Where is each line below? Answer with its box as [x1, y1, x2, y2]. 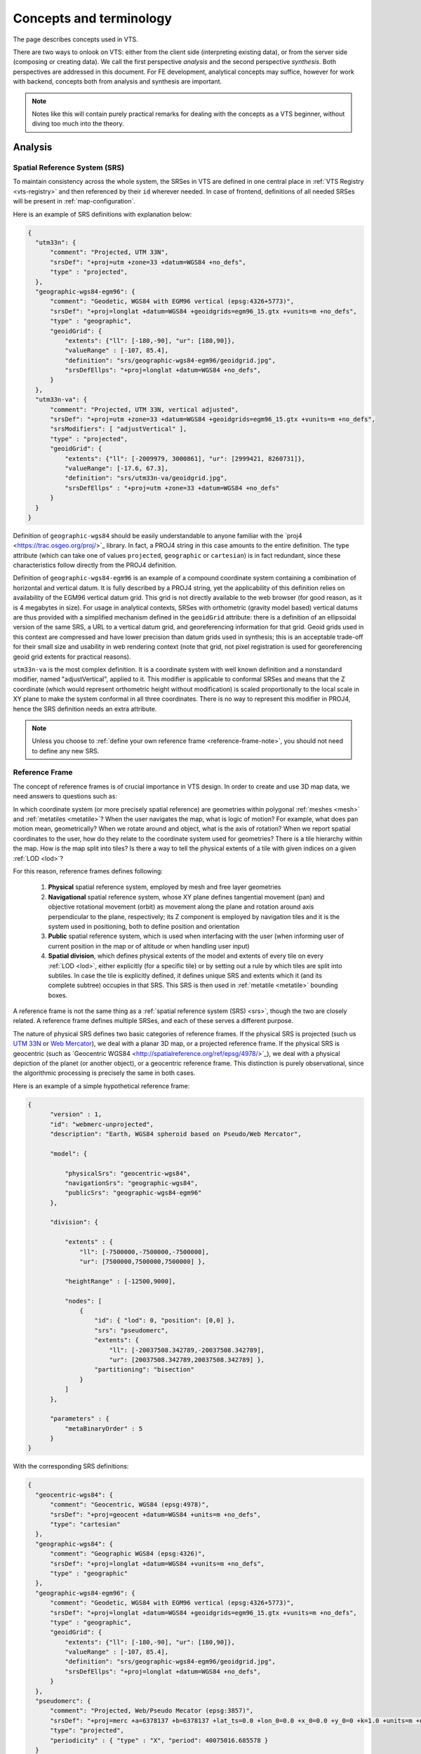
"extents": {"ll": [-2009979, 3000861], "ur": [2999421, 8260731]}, [64, 455, 305, 462]
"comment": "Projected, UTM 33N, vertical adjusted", [50, 406, 239, 413]
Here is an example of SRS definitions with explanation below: [13, 210, 192, 218]
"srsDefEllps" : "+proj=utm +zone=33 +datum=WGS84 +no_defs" [64, 484, 280, 492]
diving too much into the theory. [32, 119, 124, 128]
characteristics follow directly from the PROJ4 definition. [13, 561, 177, 570]
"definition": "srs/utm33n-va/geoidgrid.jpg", [64, 474, 228, 482]
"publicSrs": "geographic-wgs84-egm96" [64, 1189, 202, 1197]
